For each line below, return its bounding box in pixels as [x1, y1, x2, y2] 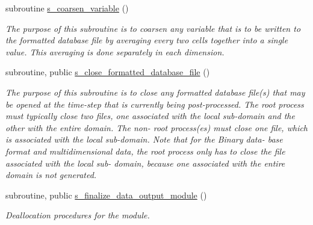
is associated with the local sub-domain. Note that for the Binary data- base [5, 133, 283, 146]
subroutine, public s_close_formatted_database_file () [5, 66, 210, 78]
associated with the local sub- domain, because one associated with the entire [5, 156, 285, 169]
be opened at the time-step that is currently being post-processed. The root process [5, 97, 304, 110]
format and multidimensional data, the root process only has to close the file [5, 144, 285, 157]
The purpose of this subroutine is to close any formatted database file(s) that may [5, 85, 305, 98]
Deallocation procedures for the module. [5, 209, 150, 221]
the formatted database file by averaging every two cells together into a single [5, 34, 288, 46]
